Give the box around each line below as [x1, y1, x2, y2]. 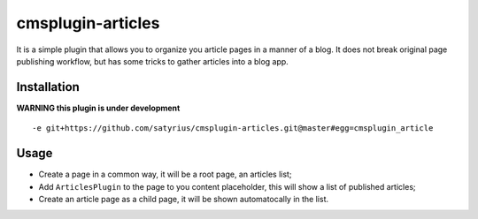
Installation [16, 79, 80, 94]
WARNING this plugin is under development [16, 102, 181, 113]
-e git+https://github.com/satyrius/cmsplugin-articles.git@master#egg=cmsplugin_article [32, 124, 434, 133]
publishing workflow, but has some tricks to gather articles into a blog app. [16, 56, 289, 66]
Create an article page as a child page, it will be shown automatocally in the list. [38, 193, 329, 204]
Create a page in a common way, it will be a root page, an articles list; [38, 169, 292, 180]
